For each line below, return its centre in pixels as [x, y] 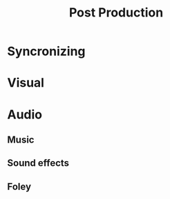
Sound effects [38, 163]
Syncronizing [46, 51]
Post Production [116, 13]
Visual [26, 83]
